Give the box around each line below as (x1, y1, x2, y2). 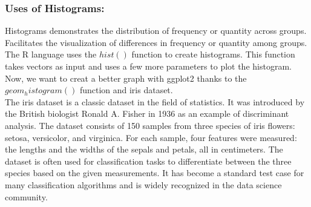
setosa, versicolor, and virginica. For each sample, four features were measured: (5, 131, 297, 143)
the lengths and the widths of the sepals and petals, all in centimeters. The (5, 143, 283, 156)
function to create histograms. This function (131, 48, 295, 61)
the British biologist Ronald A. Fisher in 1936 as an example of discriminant (5, 107, 289, 120)
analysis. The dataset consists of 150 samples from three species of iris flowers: (5, 119, 295, 131)
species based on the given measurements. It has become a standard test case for (5, 166, 304, 179)
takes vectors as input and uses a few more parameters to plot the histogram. (5, 60, 292, 72)
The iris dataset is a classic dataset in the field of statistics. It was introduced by (5, 95, 305, 108)
